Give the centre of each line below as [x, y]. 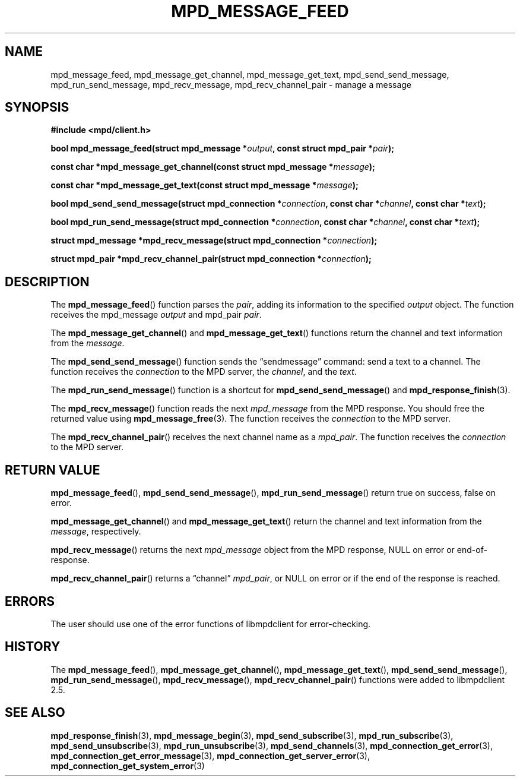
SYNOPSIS [37, 107]
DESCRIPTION [47, 282]
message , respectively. [96, 532]
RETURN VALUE [53, 470]
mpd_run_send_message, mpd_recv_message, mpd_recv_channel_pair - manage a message [231, 84]
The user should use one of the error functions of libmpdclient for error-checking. [211, 624]
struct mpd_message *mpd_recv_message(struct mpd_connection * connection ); [214, 241]
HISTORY [33, 647]
